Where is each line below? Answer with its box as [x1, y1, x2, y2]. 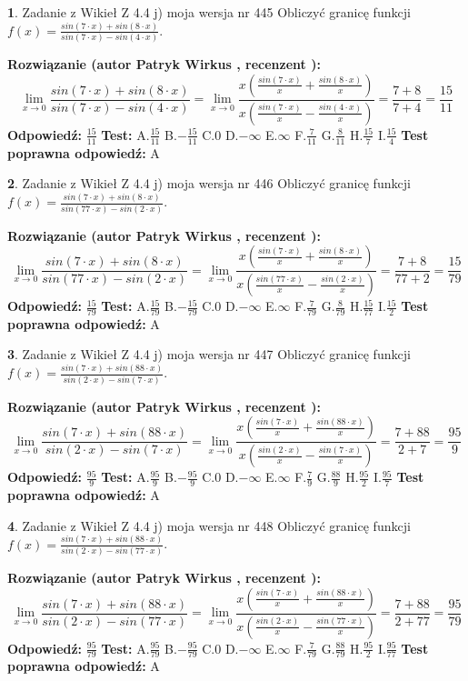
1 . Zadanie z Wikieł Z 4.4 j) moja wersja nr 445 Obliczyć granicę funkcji [7, 3, 411, 21]
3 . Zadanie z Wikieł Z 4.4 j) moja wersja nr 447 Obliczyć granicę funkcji [7, 345, 411, 364]
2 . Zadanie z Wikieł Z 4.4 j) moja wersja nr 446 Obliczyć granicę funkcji [7, 174, 411, 193]
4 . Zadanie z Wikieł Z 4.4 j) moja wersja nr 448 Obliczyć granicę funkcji [7, 516, 411, 535]
